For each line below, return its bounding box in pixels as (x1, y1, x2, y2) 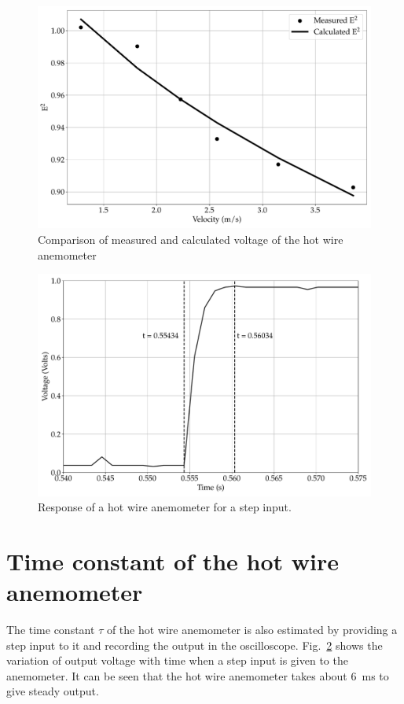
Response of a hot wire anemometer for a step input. (38, 499, 292, 515)
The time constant (6, 621, 95, 638)
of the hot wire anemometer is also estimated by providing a (106, 621, 398, 638)
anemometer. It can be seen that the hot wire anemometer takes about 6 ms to (6, 667, 389, 684)
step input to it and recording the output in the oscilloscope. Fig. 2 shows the (6, 636, 383, 653)
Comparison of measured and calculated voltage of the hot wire (38, 230, 343, 247)
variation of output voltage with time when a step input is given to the (6, 652, 348, 669)
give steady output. (6, 683, 99, 699)
